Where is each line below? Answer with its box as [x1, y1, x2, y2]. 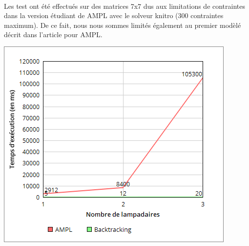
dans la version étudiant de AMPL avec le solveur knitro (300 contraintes [4, 10, 224, 21]
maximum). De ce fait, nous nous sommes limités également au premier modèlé [4, 20, 241, 30]
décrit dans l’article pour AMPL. [4, 29, 103, 40]
